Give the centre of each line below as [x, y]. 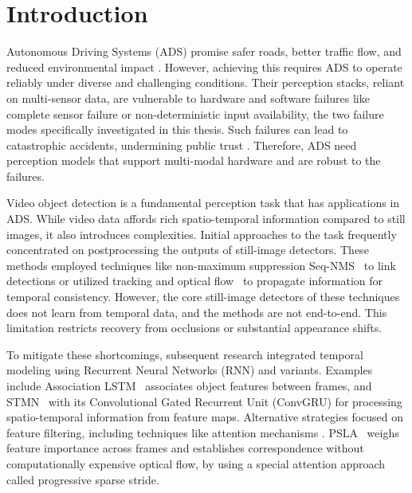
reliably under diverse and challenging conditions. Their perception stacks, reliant [206, 82]
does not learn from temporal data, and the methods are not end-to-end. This [197, 312]
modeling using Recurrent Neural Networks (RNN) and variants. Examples [190, 370]
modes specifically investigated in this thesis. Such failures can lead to [177, 129]
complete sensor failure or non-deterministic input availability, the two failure [195, 113]
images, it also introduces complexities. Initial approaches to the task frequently [202, 234]
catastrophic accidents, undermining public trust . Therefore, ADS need [182, 145]
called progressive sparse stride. [83, 479]
